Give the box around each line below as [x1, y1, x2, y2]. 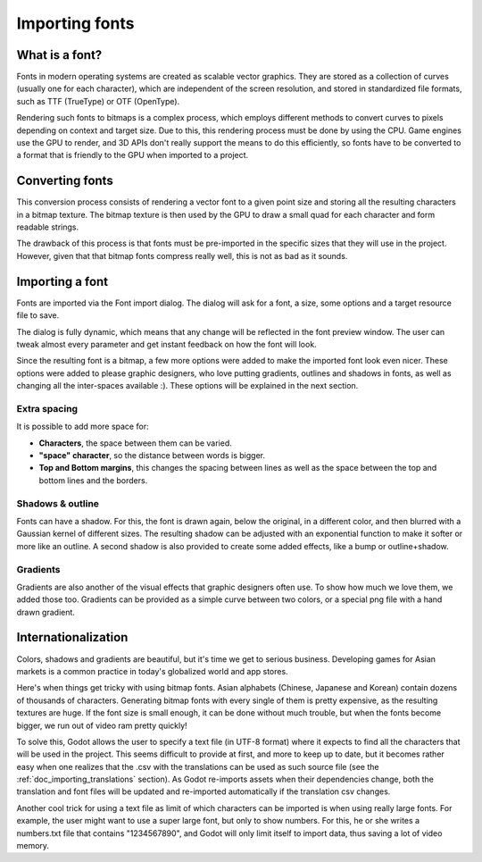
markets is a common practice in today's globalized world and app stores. [16, 665, 289, 676]
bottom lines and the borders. [38, 474, 148, 486]
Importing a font [16, 273, 109, 289]
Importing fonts [16, 13, 135, 33]
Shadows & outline [16, 497, 100, 509]
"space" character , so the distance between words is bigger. [38, 450, 265, 461]
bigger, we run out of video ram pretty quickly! [16, 720, 187, 731]
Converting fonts [16, 173, 113, 188]
